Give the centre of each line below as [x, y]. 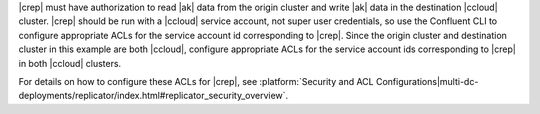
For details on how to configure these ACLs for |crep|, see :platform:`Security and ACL [196, 81]
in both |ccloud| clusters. [70, 63]
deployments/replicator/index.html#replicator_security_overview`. [153, 96]
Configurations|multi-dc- [427, 81]
